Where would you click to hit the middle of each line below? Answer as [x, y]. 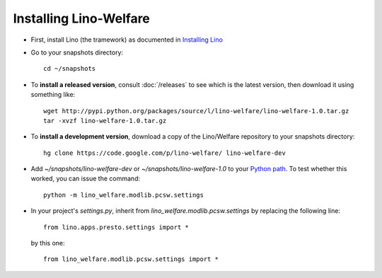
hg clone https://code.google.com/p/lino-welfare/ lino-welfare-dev [164, 153]
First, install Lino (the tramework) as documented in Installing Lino [127, 40]
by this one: [48, 243]
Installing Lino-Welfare [81, 18]
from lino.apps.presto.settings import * [116, 227]
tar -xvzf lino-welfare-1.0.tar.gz [105, 121]
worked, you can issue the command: [86, 179]
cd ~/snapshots [70, 69]
